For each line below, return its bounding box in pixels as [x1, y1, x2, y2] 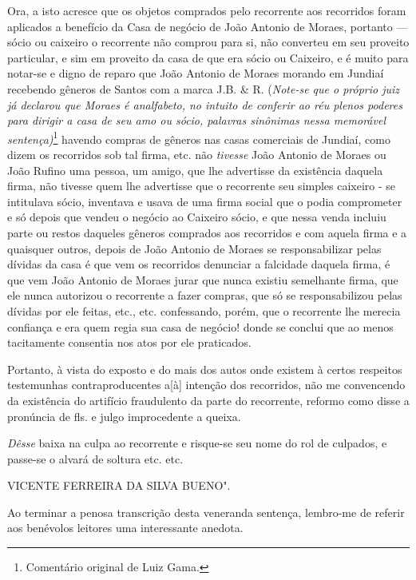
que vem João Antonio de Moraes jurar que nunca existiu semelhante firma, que [7, 271, 398, 288]
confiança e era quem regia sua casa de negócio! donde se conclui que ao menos [7, 318, 394, 335]
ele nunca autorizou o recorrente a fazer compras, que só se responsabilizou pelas [7, 287, 402, 304]
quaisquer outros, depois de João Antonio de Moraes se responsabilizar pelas [7, 240, 382, 256]
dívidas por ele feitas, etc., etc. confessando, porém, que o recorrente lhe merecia [7, 302, 401, 319]
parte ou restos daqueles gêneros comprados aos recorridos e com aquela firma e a [7, 224, 407, 240]
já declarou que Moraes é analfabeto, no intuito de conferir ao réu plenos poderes [7, 96, 402, 113]
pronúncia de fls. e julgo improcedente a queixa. [7, 407, 241, 424]
